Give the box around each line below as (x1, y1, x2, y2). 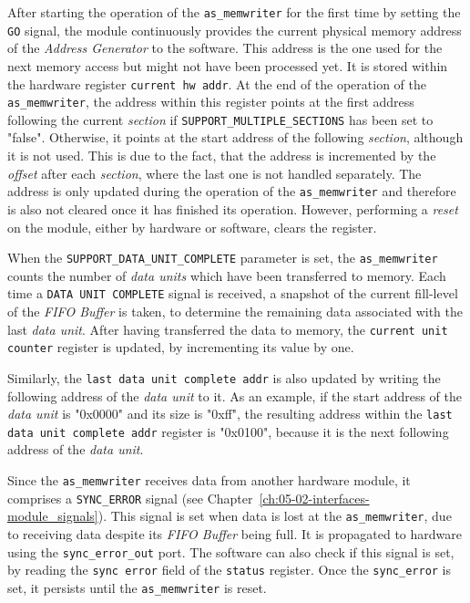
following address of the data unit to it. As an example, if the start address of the (7, 386, 462, 405)
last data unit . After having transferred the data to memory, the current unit (7, 319, 448, 338)
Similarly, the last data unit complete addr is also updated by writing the (7, 368, 441, 387)
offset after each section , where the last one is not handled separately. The (7, 163, 422, 182)
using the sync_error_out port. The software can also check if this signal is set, (7, 542, 455, 561)
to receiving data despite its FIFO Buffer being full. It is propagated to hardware (7, 525, 462, 544)
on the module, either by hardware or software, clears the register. (7, 217, 377, 236)
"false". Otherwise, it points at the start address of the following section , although (7, 128, 464, 147)
